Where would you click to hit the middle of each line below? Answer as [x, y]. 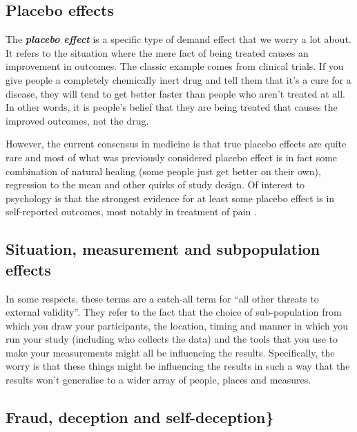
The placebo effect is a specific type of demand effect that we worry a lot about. [178, 39]
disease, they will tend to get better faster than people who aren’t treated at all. [175, 93]
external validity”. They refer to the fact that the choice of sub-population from [174, 312]
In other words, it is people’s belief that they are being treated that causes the [172, 107]
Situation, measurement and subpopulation [163, 249]
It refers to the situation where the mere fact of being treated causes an [157, 52]
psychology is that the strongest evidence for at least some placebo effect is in [170, 198]
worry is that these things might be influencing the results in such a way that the [178, 366]
